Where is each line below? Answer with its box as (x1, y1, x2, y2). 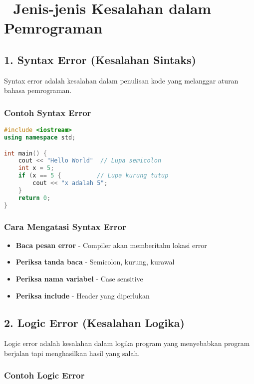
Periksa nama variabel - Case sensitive (15, 273, 143, 283)
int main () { (4, 149, 47, 157)
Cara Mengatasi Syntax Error (4, 220, 126, 232)
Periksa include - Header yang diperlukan (15, 290, 150, 300)
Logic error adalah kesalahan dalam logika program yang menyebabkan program (4, 338, 250, 348)
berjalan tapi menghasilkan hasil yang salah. (4, 347, 140, 358)
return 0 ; (18, 194, 51, 201)
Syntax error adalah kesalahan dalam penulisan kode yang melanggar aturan (4, 75, 239, 85)
